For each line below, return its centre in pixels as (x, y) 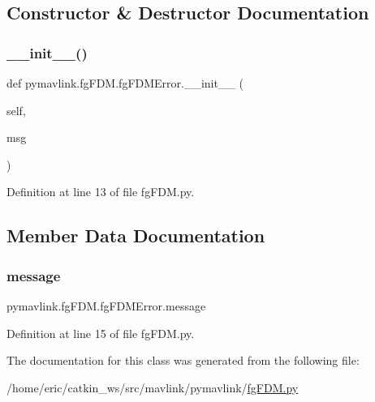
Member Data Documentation (136, 235)
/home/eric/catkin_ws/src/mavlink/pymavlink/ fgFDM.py (153, 387)
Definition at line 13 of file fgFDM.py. (101, 192)
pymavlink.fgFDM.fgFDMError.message (106, 305)
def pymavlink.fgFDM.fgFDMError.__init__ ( (125, 83)
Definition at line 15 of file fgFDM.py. (101, 333)
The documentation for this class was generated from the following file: (183, 360)
